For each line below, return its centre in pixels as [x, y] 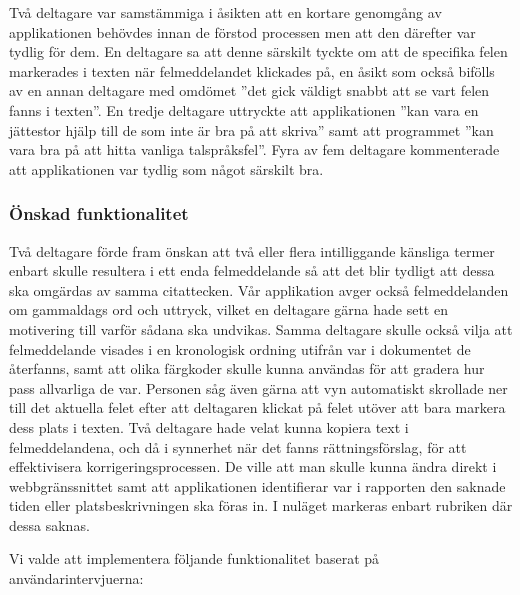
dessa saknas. [49, 524]
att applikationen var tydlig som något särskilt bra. [166, 168]
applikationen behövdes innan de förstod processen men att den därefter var [242, 31]
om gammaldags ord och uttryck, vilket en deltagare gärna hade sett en [228, 309]
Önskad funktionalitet [99, 213]
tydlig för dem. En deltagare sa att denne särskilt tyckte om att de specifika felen [258, 51]
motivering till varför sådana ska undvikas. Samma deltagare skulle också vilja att [261, 328]
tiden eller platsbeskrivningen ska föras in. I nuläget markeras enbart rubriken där [261, 505]
